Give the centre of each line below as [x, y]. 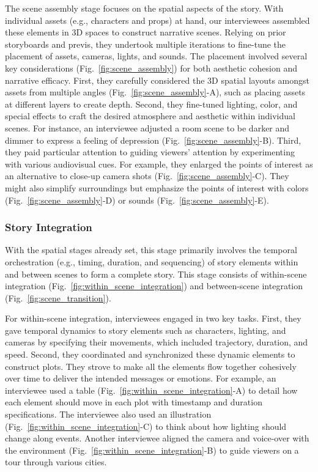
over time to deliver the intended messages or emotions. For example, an [141, 378]
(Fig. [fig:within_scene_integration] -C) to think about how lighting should [146, 426]
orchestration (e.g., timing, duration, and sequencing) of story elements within [152, 261]
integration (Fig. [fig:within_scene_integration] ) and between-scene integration [154, 286]
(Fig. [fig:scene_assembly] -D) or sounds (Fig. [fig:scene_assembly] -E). [137, 200]
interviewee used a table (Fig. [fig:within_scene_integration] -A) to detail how [151, 390]
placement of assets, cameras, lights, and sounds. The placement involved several [156, 56]
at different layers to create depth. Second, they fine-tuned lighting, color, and [151, 104]
